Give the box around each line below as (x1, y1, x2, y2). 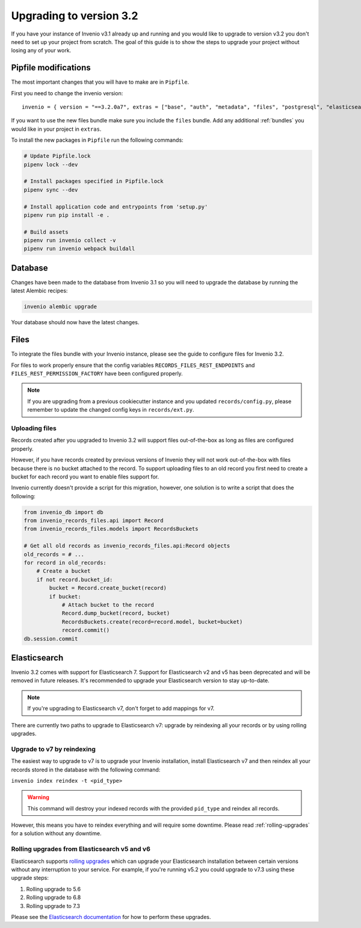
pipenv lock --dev (23, 161, 78, 168)
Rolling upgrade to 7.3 (26, 902, 81, 909)
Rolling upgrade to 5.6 (26, 885, 81, 892)
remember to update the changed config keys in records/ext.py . (27, 406, 194, 413)
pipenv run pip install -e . (23, 212, 110, 218)
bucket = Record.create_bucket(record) (49, 585, 167, 592)
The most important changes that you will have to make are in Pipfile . (11, 78, 190, 86)
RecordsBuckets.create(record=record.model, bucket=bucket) (61, 618, 243, 625)
